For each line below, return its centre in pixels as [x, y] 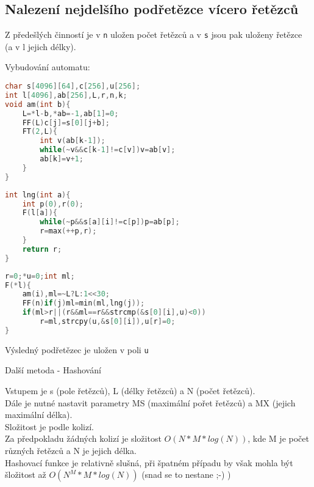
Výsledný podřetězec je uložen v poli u [77, 349]
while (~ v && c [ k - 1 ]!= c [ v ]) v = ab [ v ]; [108, 150]
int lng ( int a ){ [38, 195]
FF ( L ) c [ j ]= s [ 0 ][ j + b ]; [66, 123]
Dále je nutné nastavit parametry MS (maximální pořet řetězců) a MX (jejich [150, 402]
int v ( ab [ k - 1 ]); [73, 141]
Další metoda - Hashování [53, 370]
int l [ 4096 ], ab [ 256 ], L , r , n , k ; [66, 95]
